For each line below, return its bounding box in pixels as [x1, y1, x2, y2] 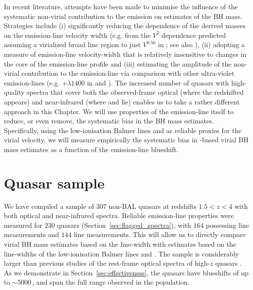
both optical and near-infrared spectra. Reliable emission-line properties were [4, 210, 234, 221]
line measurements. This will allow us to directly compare [73, 229, 246, 239]
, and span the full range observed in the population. [32, 277, 190, 287]
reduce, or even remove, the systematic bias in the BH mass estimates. [4, 116, 214, 126]
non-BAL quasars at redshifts [108, 201, 197, 211]
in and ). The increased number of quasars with [87, 77, 229, 87]
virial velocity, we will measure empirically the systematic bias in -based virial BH [4, 135, 249, 145]
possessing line [206, 220, 249, 230]
